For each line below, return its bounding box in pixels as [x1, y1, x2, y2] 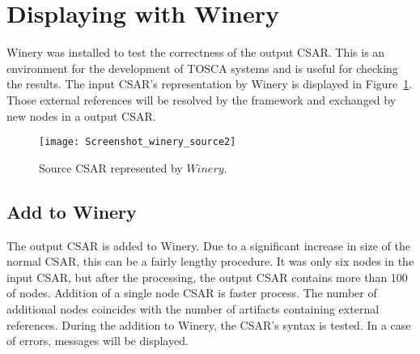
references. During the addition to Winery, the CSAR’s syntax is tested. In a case [6, 316, 411, 333]
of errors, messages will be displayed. [6, 332, 189, 349]
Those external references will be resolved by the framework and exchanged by [6, 91, 397, 108]
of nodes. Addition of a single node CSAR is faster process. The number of [6, 284, 377, 301]
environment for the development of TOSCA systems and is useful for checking [6, 59, 398, 76]
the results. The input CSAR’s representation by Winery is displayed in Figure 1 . [6, 75, 413, 92]
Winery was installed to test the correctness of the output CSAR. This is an [6, 44, 385, 61]
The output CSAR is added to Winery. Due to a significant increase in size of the [6, 237, 410, 254]
